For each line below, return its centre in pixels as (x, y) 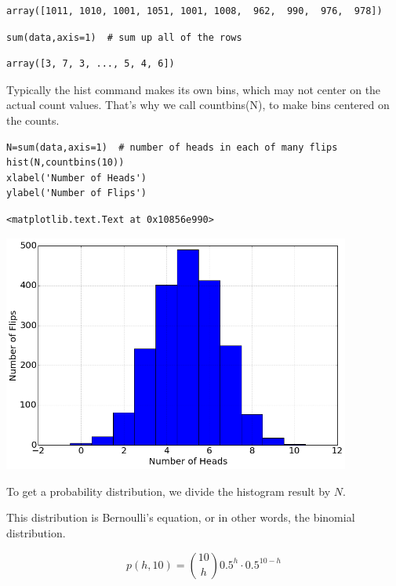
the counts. (33, 120)
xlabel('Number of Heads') (76, 178)
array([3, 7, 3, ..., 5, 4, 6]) (91, 64)
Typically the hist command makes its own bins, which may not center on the (194, 89)
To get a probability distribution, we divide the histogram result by (169, 491)
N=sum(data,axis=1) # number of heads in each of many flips (172, 147)
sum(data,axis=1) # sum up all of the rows (124, 37)
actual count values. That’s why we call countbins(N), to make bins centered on (198, 105)
